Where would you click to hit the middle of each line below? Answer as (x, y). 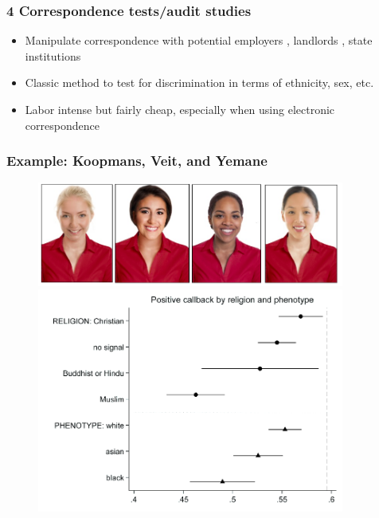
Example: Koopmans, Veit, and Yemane (137, 161)
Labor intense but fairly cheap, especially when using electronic (180, 109)
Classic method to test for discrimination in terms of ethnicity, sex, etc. (199, 82)
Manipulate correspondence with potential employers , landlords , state (199, 40)
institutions (53, 55)
